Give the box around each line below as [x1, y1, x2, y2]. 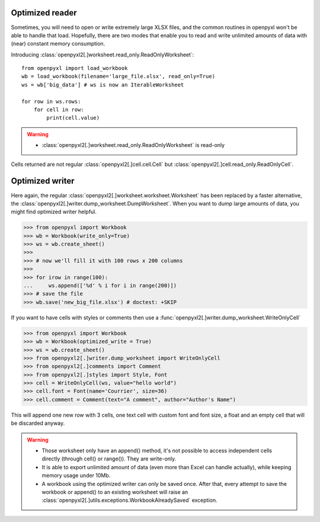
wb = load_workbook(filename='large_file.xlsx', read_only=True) [21, 73, 216, 80]
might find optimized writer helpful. [11, 208, 97, 216]
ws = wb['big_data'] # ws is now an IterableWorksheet [21, 81, 184, 88]
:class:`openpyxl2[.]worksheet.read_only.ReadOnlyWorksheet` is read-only [41, 142, 225, 149]
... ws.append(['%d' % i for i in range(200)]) [23, 282, 177, 289]
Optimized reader [11, 8, 77, 18]
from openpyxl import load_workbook [21, 65, 128, 72]
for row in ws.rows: [21, 98, 81, 105]
